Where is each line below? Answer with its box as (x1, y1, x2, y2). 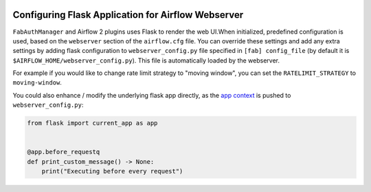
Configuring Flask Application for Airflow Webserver (12, 9, 244, 21)
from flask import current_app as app (27, 119, 158, 127)
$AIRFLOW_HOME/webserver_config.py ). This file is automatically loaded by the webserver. (12, 56, 280, 65)
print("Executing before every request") (41, 167, 183, 175)
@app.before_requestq (27, 148, 100, 156)
